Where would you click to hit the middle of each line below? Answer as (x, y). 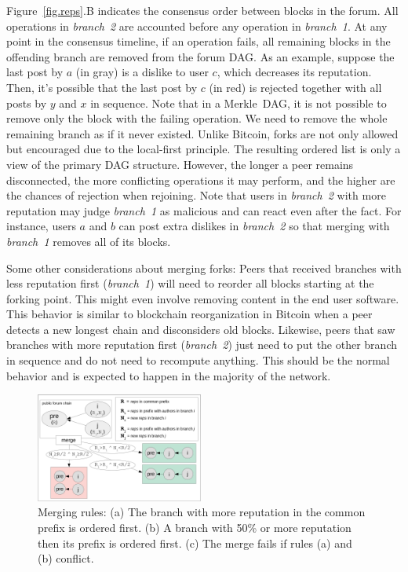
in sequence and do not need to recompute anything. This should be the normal (198, 360)
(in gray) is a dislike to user (142, 72)
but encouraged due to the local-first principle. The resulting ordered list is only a (204, 149)
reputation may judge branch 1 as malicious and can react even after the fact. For (204, 210)
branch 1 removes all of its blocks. (89, 241)
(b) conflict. (66, 558)
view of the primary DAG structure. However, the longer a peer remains (180, 164)
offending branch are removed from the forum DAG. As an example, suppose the (200, 56)
